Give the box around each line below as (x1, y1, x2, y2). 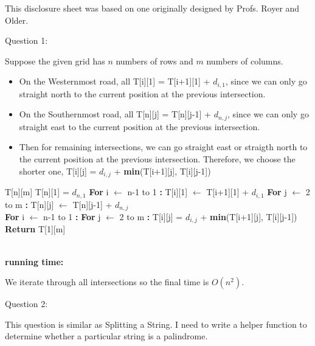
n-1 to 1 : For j (43, 210, 101, 223)
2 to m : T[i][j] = (119, 210, 183, 223)
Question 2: (5, 297, 48, 310)
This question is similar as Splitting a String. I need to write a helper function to (5, 317, 307, 330)
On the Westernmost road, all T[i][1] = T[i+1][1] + (19, 75, 210, 88)
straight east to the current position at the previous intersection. (19, 120, 260, 133)
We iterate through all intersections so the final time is (5, 275, 209, 288)
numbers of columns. (206, 54, 283, 67)
